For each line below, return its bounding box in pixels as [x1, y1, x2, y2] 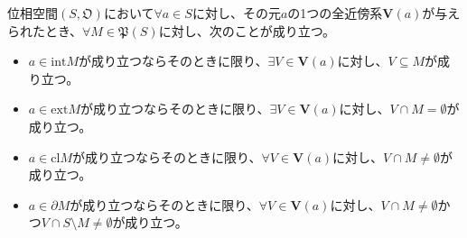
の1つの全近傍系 [287, 4, 383, 22]
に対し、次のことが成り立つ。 [158, 21, 336, 40]
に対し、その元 [191, 4, 281, 22]
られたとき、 [7, 21, 83, 40]
